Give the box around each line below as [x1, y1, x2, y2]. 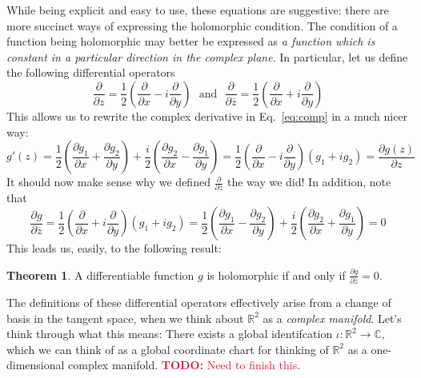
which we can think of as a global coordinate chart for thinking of [6, 340, 329, 357]
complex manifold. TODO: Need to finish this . [68, 356, 301, 373]
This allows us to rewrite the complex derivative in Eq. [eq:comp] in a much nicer [6, 107, 408, 124]
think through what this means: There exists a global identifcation [6, 325, 333, 342]
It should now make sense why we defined [6, 173, 210, 190]
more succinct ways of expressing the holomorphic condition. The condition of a [6, 17, 398, 34]
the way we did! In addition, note [227, 173, 391, 190]
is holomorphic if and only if [206, 266, 346, 283]
